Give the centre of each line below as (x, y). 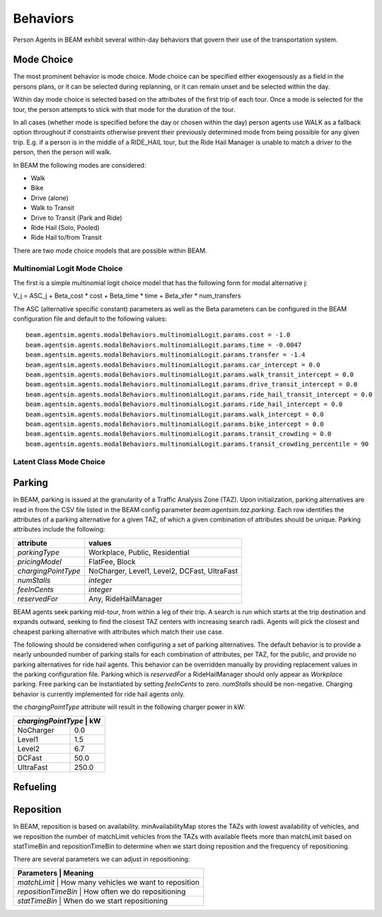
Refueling (35, 787)
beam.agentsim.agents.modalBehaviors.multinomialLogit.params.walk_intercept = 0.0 (175, 414)
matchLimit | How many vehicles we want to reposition (108, 882)
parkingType (39, 552)
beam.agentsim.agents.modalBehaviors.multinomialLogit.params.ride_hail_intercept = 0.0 (184, 404)
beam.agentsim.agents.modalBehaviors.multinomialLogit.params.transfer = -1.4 (166, 355)
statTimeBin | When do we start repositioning (93, 901)
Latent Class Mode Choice (59, 462)
